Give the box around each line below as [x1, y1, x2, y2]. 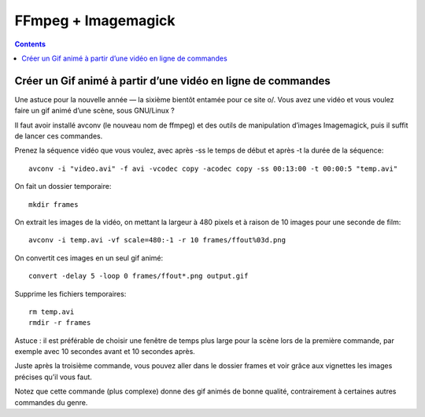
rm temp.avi [28, 307, 75, 316]
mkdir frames [28, 200, 79, 208]
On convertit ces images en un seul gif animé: [14, 253, 164, 263]
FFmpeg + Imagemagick [14, 12, 176, 29]
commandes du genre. [14, 397, 88, 407]
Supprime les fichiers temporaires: [14, 289, 127, 298]
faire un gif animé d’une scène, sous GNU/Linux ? [14, 106, 175, 116]
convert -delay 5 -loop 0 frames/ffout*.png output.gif [28, 271, 249, 281]
